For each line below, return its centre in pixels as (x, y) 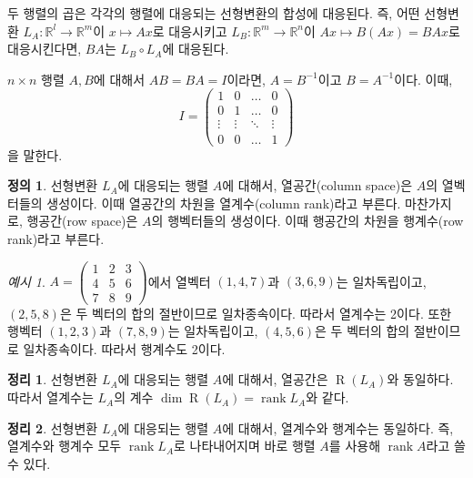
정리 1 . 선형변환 (53, 379)
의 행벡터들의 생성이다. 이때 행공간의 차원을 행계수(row (307, 221)
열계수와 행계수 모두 (65, 446)
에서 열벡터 (179, 281)
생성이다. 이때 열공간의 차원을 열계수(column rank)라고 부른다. (224, 203)
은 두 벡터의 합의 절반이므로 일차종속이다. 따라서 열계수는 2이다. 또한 (256, 313)
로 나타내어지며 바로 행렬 (245, 446)
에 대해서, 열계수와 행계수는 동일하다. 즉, (338, 427)
